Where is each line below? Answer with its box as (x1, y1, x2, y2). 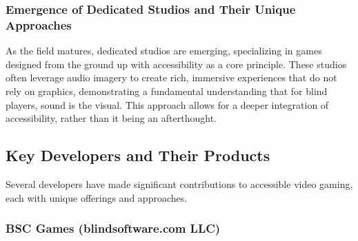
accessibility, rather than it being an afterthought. (6, 111, 217, 125)
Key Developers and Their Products (6, 145, 270, 166)
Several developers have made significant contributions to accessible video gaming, (6, 176, 353, 191)
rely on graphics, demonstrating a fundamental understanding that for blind (6, 83, 328, 98)
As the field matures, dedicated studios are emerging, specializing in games (6, 43, 322, 58)
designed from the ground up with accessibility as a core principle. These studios (6, 56, 347, 71)
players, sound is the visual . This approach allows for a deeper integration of (6, 97, 329, 112)
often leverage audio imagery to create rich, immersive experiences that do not (6, 70, 337, 85)
